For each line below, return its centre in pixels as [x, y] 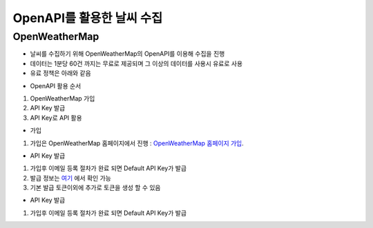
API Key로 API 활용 [56, 118]
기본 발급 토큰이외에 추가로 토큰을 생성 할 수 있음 [95, 188]
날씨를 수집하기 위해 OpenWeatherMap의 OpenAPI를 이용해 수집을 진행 [127, 54]
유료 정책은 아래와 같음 [60, 73]
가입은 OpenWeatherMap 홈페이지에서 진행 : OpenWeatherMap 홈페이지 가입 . [137, 143]
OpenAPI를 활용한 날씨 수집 [88, 18]
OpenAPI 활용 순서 [56, 85]
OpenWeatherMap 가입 [63, 98]
